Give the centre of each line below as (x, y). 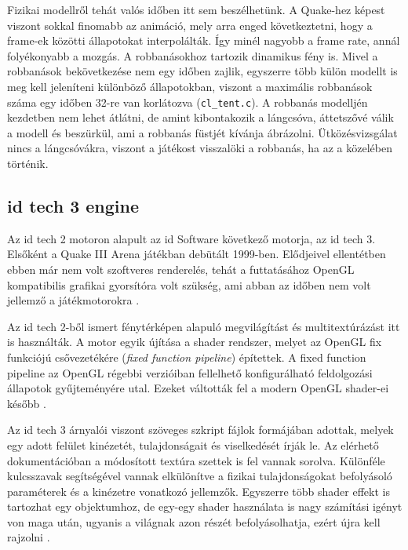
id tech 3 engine (73, 205)
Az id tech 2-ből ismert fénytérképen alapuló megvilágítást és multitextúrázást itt (204, 326)
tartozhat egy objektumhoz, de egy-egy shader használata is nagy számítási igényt (205, 506)
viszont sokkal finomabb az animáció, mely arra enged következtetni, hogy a (190, 25)
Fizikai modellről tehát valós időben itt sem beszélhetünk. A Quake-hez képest (196, 9)
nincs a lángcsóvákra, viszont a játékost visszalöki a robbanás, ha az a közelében (200, 148)
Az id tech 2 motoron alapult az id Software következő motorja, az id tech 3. (191, 238)
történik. (28, 163)
